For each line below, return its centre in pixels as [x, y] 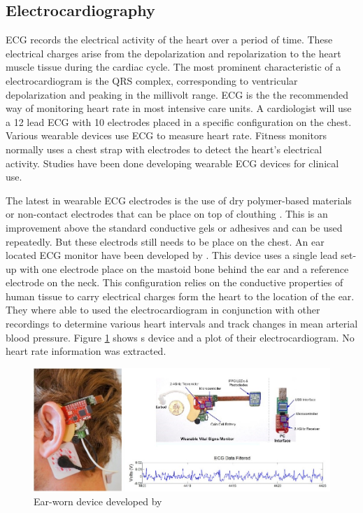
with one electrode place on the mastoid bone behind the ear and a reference [184, 268]
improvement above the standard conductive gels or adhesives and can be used [174, 227]
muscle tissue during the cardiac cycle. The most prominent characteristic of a [173, 67]
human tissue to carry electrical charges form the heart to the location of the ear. [180, 296]
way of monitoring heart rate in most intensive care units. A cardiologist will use [179, 108]
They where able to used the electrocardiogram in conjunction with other [163, 310]
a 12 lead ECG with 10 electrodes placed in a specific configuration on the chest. [179, 121]
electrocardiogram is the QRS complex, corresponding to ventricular [152, 80]
